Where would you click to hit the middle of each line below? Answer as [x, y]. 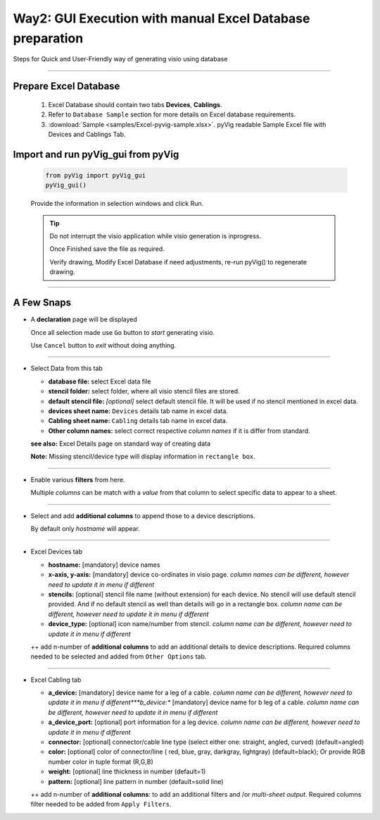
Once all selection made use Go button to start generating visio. [122, 332]
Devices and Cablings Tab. [87, 134]
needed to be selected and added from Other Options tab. [119, 656]
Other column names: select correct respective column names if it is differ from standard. [179, 431]
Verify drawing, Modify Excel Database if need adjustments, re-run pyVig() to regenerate [178, 262]
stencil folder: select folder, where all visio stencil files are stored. [144, 391]
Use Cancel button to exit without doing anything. [103, 345]
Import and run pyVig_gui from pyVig [96, 154]
